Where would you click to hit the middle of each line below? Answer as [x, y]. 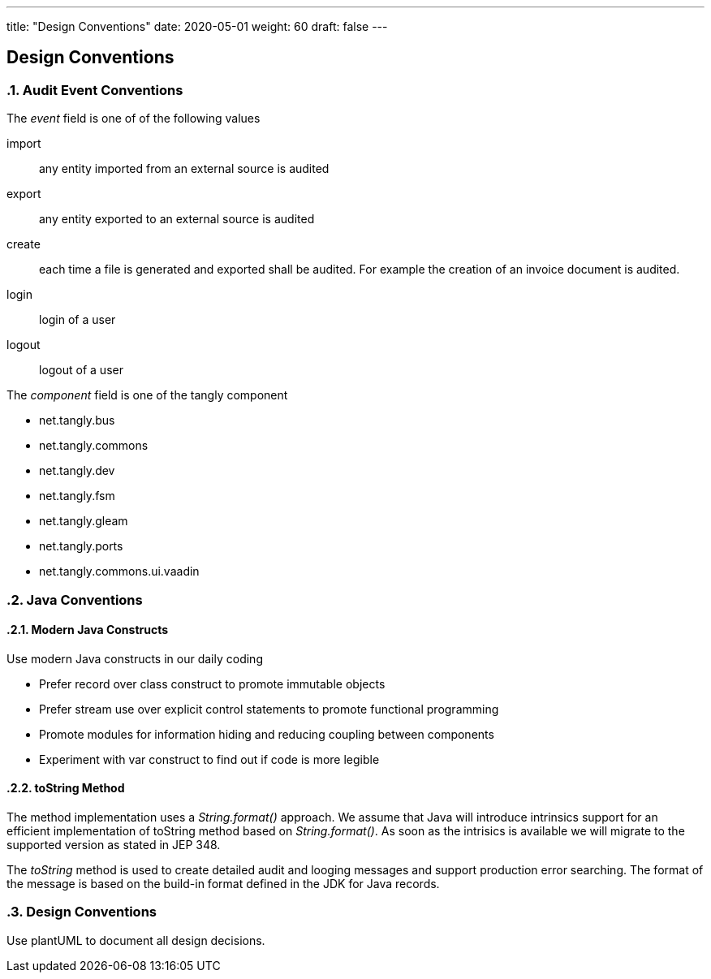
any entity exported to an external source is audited [177, 219]
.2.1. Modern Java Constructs [88, 630]
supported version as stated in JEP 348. [114, 845]
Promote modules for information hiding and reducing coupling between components [267, 734]
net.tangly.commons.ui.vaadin [119, 571]
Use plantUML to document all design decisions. [136, 940]
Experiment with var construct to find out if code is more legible [209, 759]
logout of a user [81, 370]
